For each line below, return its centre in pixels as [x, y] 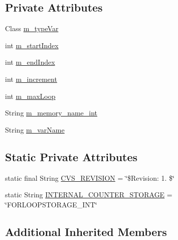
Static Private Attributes [71, 156]
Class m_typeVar [32, 28]
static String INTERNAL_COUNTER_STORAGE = [89, 195]
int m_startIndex [32, 45]
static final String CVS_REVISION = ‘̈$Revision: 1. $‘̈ [90, 177]
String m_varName [35, 129]
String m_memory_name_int [51, 113]
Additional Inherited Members [86, 231]
